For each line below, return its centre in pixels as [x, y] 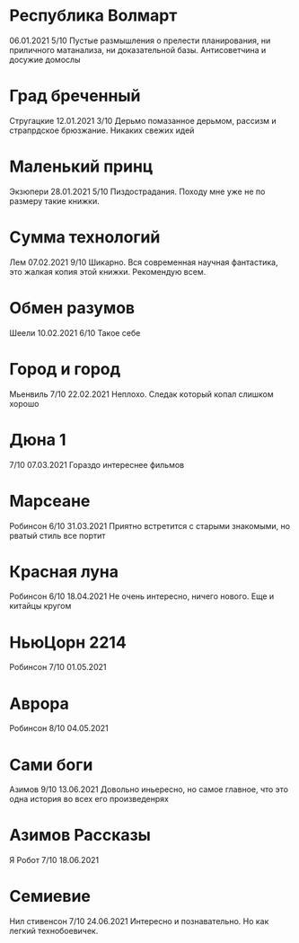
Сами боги [51, 765]
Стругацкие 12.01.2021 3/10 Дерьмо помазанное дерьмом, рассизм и [143, 120]
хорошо [24, 403]
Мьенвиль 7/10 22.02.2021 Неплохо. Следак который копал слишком [141, 394]
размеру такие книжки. [55, 201]
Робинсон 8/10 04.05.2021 [59, 728]
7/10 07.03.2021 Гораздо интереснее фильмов [97, 464]
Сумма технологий [85, 237]
